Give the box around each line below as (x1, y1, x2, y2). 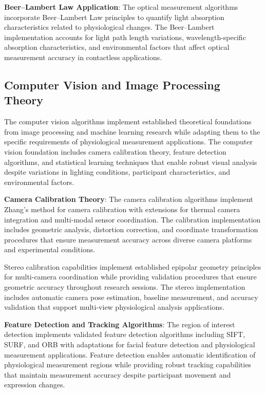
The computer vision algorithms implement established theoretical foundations (4, 116, 252, 127)
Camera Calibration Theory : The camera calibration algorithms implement (4, 194, 253, 204)
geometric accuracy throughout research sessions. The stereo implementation (4, 282, 245, 292)
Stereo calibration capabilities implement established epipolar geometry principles (4, 261, 261, 272)
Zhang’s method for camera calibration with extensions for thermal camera (4, 203, 240, 214)
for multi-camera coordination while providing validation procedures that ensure (4, 271, 257, 282)
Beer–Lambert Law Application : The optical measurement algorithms (4, 2, 238, 12)
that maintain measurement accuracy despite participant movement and (4, 369, 231, 380)
